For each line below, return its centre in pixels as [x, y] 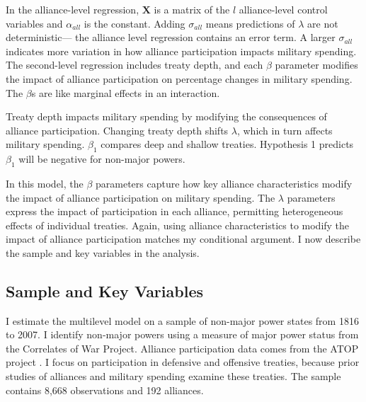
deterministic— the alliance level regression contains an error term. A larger [171, 37]
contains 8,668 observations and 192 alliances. [105, 390]
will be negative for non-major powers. [102, 159]
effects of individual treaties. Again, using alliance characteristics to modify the [178, 225]
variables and [34, 23]
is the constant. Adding [135, 23]
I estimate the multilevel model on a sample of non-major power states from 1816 [182, 320]
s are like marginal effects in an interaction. [126, 92]
